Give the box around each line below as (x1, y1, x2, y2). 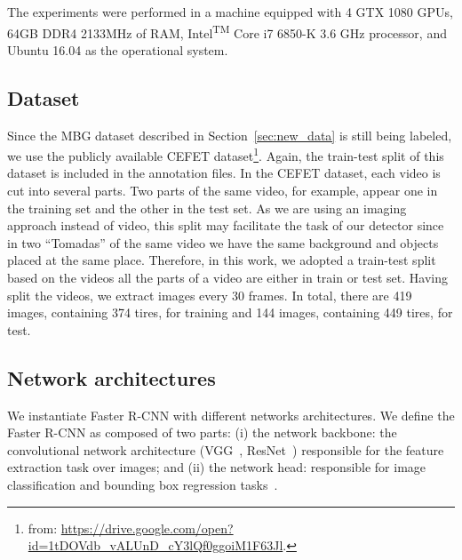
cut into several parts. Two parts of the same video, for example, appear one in (7, 181, 438, 200)
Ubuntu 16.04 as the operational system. (7, 40, 228, 59)
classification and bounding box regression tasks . (7, 476, 278, 493)
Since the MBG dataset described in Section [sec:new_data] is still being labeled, (7, 125, 452, 144)
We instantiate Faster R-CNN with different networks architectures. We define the (7, 405, 455, 424)
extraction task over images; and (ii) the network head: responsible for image (7, 458, 426, 476)
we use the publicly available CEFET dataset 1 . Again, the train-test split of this (7, 144, 444, 164)
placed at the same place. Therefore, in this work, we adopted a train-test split (7, 251, 436, 269)
